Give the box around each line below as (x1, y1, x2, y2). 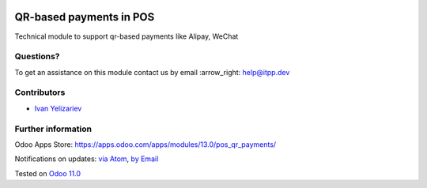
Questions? (14, 51, 60, 62)
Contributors (14, 87, 66, 98)
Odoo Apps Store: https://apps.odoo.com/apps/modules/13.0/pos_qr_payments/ (14, 139, 277, 149)
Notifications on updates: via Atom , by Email (14, 154, 159, 164)
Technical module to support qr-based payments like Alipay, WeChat (14, 32, 239, 41)
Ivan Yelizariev (34, 103, 82, 113)
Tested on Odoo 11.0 (14, 168, 81, 178)
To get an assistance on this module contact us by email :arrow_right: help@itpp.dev (14, 67, 290, 77)
